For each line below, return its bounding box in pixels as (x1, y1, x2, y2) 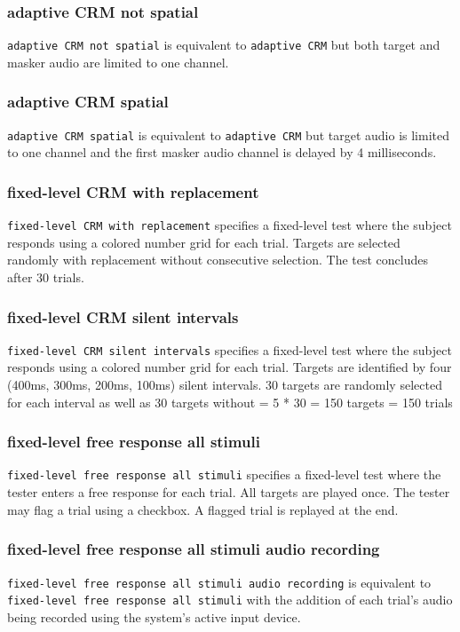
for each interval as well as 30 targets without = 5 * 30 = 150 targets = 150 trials (7, 392, 453, 411)
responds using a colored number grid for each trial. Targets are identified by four (7, 358, 452, 376)
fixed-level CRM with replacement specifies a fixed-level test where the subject (7, 216, 452, 234)
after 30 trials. (7, 268, 84, 286)
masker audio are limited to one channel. (7, 52, 229, 71)
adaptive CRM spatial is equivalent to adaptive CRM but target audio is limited (7, 125, 450, 144)
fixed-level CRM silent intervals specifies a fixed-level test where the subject (7, 340, 452, 359)
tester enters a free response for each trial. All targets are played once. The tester (7, 483, 450, 502)
